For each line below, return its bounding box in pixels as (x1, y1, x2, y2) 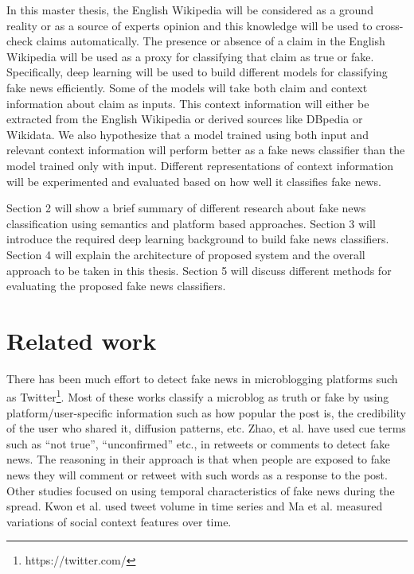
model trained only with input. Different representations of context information (6, 157, 393, 173)
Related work (6, 324, 157, 356)
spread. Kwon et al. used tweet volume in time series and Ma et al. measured (6, 498, 383, 514)
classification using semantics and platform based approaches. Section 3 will (6, 215, 376, 231)
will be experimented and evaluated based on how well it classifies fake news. (6, 173, 381, 189)
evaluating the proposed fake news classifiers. (6, 277, 226, 294)
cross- (376, 17, 404, 33)
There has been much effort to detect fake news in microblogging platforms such (6, 370, 398, 386)
